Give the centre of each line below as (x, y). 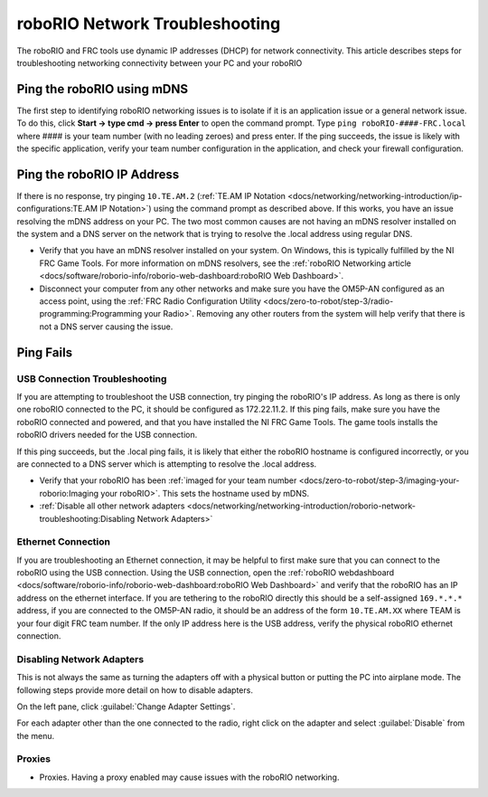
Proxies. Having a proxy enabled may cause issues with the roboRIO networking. (189, 777)
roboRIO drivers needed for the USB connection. (107, 435)
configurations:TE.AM (57, 209)
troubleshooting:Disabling (87, 518)
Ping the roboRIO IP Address (98, 174)
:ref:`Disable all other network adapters (112, 506)
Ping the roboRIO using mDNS (103, 89)
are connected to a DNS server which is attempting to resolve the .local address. (167, 464)
